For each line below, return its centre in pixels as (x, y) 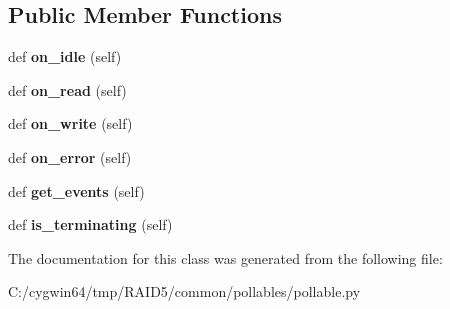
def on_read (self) (67, 89)
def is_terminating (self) (90, 224)
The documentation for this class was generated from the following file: (225, 257)
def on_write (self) (70, 123)
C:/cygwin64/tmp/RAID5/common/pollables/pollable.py (184, 291)
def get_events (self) (76, 190)
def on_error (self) (70, 156)
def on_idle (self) (65, 56)
